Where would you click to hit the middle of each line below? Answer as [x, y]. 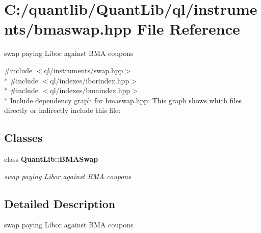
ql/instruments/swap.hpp [84, 70]
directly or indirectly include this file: [62, 110]
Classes [23, 138]
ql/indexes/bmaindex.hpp [90, 90]
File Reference [188, 29]
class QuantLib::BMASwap [51, 159]
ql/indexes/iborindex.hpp [90, 80]
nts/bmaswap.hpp [68, 29]
